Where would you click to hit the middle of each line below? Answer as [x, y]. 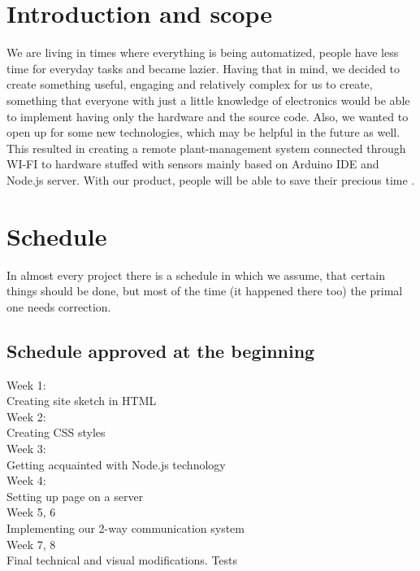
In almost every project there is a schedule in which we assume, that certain [196, 275]
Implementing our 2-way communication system [126, 527]
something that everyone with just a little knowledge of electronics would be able [208, 100]
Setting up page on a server [75, 496]
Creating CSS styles [56, 432]
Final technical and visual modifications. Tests [122, 560]
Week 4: [26, 480]
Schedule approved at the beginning [161, 350]
